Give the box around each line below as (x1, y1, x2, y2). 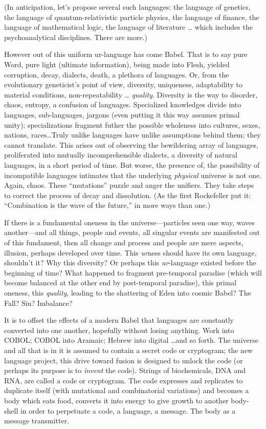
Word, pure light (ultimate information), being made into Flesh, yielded (4, 59, 230, 69)
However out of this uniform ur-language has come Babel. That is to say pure (4, 49, 248, 60)
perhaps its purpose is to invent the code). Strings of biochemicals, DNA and (4, 365, 246, 376)
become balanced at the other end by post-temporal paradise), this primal (4, 277, 237, 288)
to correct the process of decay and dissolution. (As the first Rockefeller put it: (4, 189, 251, 200)
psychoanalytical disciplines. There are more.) (4, 31, 147, 42)
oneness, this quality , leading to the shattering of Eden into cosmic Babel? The (4, 287, 251, 298)
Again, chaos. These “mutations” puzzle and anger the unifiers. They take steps (4, 180, 254, 190)
